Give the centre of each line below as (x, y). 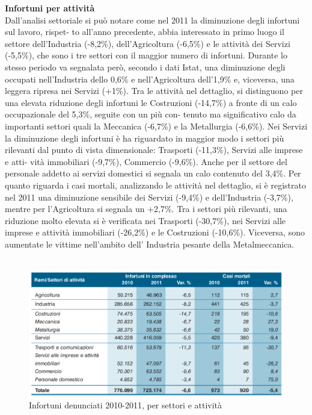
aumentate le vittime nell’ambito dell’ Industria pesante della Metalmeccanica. (150, 244)
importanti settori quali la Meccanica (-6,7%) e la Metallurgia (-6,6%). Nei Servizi (156, 126)
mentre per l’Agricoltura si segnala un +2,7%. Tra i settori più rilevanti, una (146, 209)
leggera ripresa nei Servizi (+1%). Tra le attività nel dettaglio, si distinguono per (154, 91)
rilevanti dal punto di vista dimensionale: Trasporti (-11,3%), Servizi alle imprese (154, 150)
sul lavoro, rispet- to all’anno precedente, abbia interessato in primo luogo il (145, 32)
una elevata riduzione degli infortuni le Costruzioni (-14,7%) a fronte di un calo (151, 102)
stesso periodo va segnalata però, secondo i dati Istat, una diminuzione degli (145, 67)
